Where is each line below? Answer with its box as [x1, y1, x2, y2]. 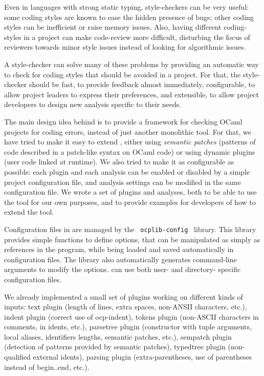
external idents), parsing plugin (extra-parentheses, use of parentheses [33, 351, 252, 362]
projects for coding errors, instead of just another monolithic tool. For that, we [4, 126, 252, 137]
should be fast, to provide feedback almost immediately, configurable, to [29, 79, 255, 90]
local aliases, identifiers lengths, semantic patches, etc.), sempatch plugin [4, 331, 232, 342]
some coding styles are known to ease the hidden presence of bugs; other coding [4, 11, 254, 22]
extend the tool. [4, 206, 54, 217]
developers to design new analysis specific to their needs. [4, 99, 182, 110]
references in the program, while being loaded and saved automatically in [4, 244, 234, 255]
